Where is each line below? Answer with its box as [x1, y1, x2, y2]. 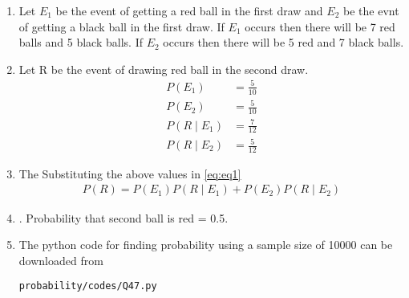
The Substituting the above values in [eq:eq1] [18, 165, 241, 182]
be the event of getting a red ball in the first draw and [55, 2, 323, 18]
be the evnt [343, 2, 399, 18]
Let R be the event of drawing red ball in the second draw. [18, 60, 309, 77]
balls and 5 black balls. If [18, 34, 143, 51]
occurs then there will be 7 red [245, 18, 395, 35]
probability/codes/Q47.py [18, 280, 157, 292]
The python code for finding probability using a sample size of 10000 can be [18, 236, 393, 253]
